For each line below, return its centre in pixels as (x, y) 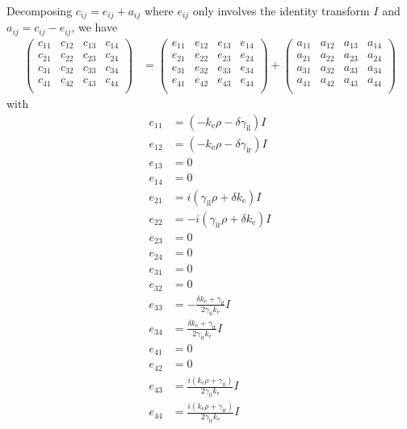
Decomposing (40, 10)
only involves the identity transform (281, 10)
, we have (94, 27)
